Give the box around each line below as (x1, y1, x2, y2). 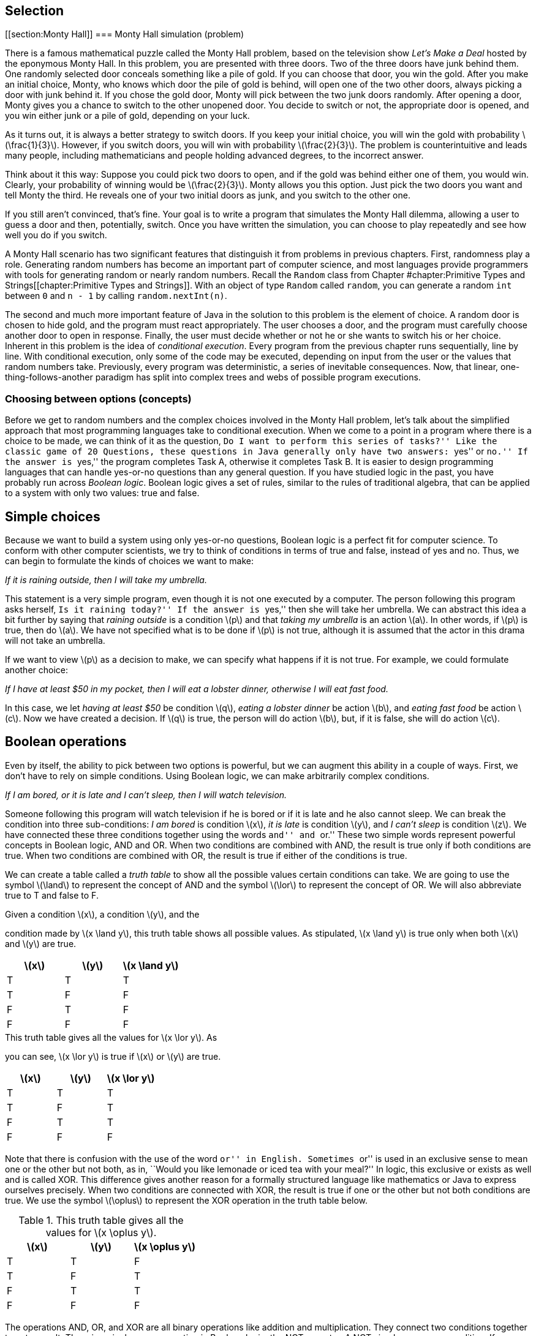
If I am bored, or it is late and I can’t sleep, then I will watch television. (5, 789, 287, 800)
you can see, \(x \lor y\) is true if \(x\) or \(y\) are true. (5, 1051, 221, 1062)
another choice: (5, 665, 69, 676)
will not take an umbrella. (5, 635, 105, 646)
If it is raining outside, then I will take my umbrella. (5, 575, 207, 586)
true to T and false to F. (5, 889, 99, 900)
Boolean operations (5, 734, 127, 750)
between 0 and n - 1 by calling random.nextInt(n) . (5, 290, 227, 301)
